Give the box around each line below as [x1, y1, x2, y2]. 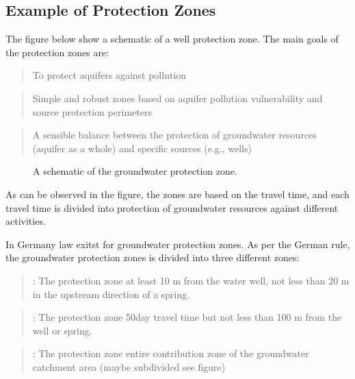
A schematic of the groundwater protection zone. [33, 164, 237, 178]
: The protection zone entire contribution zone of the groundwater [32, 346, 309, 360]
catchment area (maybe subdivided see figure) [32, 359, 226, 374]
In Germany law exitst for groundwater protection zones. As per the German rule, [5, 236, 350, 251]
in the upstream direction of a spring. [32, 286, 190, 301]
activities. [5, 214, 46, 228]
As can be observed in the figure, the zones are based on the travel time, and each [5, 186, 350, 201]
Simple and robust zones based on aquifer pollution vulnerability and [32, 90, 323, 105]
